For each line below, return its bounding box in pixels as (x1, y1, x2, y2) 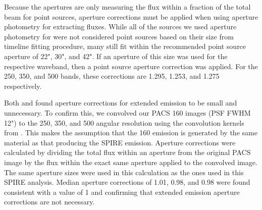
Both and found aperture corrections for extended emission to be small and (4, 97, 237, 108)
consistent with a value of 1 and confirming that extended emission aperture (4, 186, 240, 197)
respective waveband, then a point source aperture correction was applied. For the (4, 61, 258, 71)
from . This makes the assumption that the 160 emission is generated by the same (4, 127, 257, 138)
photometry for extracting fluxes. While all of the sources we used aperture (4, 21, 237, 32)
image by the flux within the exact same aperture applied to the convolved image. (4, 156, 257, 167)
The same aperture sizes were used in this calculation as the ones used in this (4, 167, 244, 177)
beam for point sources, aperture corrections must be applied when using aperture (4, 11, 258, 22)
